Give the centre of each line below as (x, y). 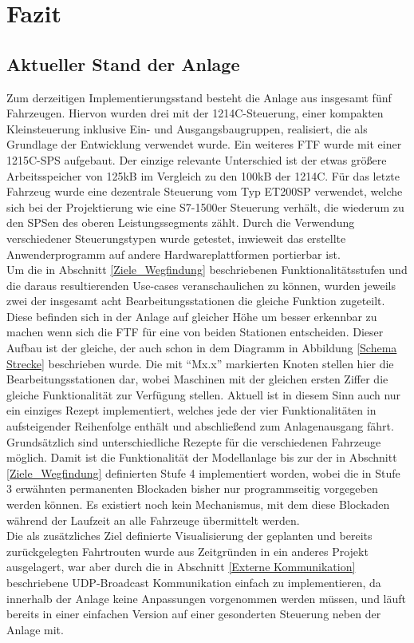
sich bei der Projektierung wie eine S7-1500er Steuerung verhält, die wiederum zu (205, 206)
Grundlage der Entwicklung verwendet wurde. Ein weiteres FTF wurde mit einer (204, 144)
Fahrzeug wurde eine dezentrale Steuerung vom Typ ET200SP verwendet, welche (205, 191)
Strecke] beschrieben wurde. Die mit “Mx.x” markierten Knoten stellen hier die (200, 363)
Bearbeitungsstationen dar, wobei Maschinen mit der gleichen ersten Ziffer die (197, 379)
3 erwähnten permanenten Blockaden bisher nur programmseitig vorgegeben (192, 488)
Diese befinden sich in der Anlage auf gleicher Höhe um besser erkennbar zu (192, 316)
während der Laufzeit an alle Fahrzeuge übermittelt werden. (153, 520)
